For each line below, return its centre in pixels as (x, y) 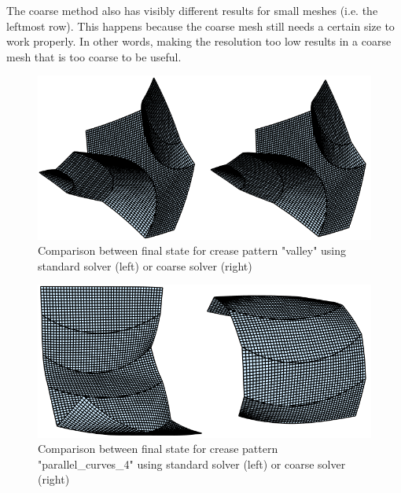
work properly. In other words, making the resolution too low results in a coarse (199, 41)
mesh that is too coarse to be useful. (94, 56)
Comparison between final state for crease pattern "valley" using (192, 250)
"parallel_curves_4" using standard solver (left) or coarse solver (192, 464)
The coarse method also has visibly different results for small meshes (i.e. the (192, 10)
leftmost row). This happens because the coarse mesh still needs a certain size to (200, 26)
